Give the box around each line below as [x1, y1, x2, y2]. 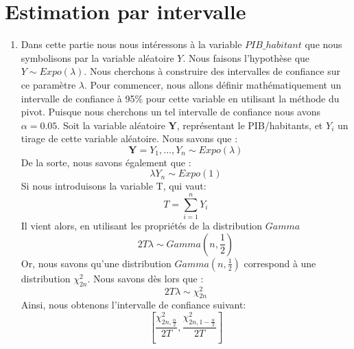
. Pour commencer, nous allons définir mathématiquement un [84, 77, 342, 91]
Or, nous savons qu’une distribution [21, 256, 172, 270]
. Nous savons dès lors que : [87, 271, 204, 285]
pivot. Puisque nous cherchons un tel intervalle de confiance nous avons [21, 104, 321, 119]
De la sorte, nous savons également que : [21, 155, 191, 169]
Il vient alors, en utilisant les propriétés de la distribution [21, 218, 263, 233]
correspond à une [244, 256, 316, 270]
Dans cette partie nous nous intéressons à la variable [21, 37, 242, 52]
